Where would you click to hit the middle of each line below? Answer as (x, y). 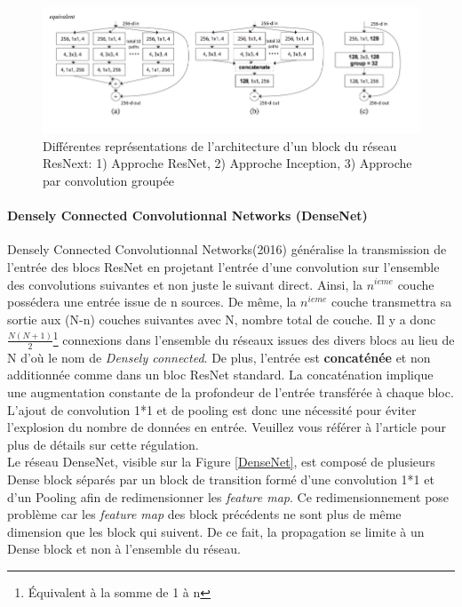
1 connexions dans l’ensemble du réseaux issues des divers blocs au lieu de (254, 338)
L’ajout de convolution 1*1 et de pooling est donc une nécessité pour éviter (212, 409)
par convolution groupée (108, 180)
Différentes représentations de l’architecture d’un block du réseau (220, 145)
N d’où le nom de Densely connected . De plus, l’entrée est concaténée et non (219, 357)
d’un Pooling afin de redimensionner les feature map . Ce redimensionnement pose (228, 496)
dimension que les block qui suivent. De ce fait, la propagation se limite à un (216, 531)
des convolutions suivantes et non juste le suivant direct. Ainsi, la (185, 284)
